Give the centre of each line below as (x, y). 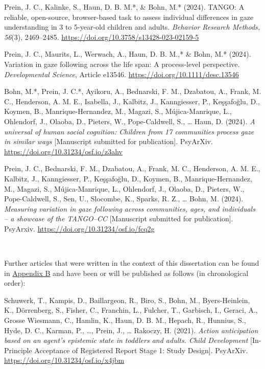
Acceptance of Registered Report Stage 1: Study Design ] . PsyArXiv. (141, 350)
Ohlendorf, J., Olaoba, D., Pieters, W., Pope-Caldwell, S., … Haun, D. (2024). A (130, 121)
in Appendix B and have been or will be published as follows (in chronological (126, 273)
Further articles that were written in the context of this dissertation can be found (132, 263)
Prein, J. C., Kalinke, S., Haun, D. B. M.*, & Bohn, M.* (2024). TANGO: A (124, 7)
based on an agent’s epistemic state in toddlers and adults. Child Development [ (128, 340)
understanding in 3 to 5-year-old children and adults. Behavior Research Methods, (132, 27)
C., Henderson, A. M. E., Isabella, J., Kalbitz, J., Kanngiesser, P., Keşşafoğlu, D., (132, 101)
